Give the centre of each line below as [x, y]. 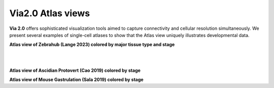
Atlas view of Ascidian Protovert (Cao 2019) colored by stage [75, 70]
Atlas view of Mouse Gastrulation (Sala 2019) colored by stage [77, 79]
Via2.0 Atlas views [50, 13]
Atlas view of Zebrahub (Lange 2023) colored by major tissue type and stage [92, 45]
